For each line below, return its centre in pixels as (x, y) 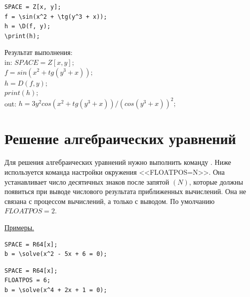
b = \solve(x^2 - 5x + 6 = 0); (56, 254)
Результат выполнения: (39, 52)
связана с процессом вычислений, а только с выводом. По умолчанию (110, 201)
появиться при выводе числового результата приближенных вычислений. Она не (125, 191)
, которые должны (216, 181)
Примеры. (19, 227)
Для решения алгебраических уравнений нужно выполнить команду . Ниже (118, 162)
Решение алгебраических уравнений (120, 138)
